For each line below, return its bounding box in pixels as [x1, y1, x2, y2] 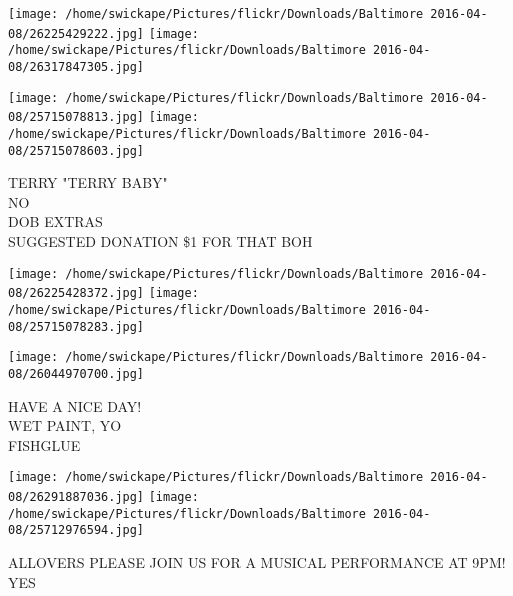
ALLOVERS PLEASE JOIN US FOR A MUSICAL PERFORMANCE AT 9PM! [8, 551, 506, 572]
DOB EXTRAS [8, 211, 103, 232]
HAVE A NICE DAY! [8, 395, 142, 416]
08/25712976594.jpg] [8, 523, 145, 538]
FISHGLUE [8, 434, 81, 455]
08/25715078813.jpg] [8, 110, 145, 125]
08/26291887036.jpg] [8, 490, 145, 504]
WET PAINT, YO [8, 415, 122, 436]
